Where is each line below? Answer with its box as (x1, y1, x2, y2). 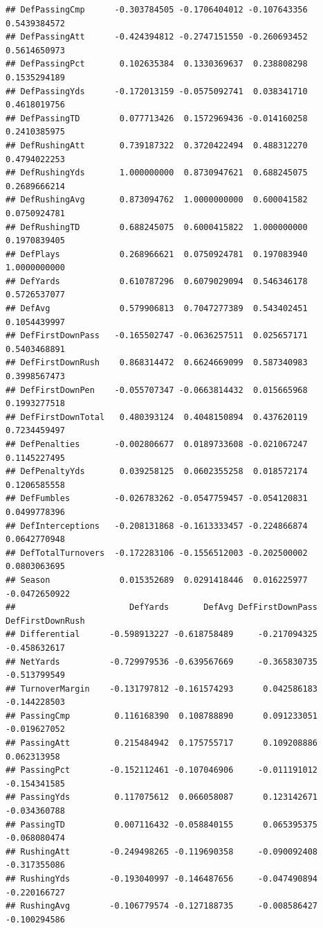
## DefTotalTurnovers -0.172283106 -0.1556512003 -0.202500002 (6, 548, 308, 558)
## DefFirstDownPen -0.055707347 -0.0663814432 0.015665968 (6, 385, 308, 395)
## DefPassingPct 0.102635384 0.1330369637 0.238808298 (6, 59, 308, 69)
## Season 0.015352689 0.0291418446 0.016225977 (6, 575, 308, 585)
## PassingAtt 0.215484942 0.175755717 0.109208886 (6, 738, 318, 748)
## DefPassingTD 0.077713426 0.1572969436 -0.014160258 (6, 113, 308, 123)
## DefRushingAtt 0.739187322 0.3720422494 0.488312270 (6, 140, 308, 150)
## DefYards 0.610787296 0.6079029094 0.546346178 (6, 276, 308, 286)
